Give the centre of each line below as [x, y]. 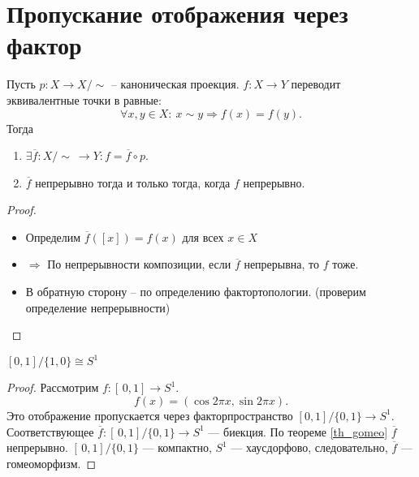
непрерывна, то [282, 264]
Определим [53, 236]
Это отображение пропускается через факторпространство [150, 415]
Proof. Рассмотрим [53, 387]
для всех [203, 236]
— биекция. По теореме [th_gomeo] [298, 431]
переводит [316, 84]
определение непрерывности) [98, 307]
